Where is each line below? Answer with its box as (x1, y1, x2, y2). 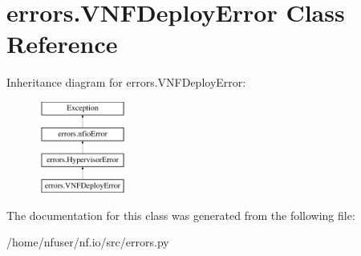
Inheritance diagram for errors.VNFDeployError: (6, 74, 246, 91)
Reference (6, 27, 118, 60)
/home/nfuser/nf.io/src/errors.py (6, 234, 169, 250)
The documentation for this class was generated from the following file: (6, 206, 355, 223)
